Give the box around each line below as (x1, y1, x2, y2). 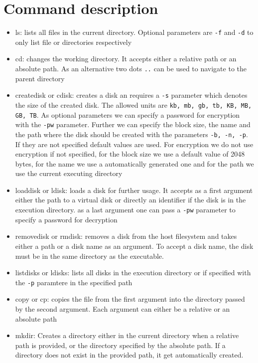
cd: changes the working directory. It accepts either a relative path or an (15, 53, 237, 64)
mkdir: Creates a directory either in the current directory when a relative (15, 330, 239, 341)
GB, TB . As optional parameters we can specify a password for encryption (15, 109, 240, 120)
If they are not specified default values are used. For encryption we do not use (15, 139, 254, 149)
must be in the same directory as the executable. (15, 250, 164, 261)
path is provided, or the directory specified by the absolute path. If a (15, 340, 226, 350)
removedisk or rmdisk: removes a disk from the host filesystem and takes (15, 231, 237, 241)
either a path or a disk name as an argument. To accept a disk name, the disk (15, 240, 254, 251)
